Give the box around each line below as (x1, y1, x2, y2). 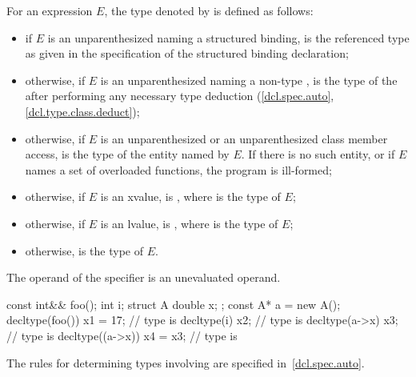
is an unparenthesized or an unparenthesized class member (100, 130, 388, 146)
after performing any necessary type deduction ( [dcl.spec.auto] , (25, 87, 334, 104)
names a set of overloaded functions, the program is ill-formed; (25, 161, 332, 178)
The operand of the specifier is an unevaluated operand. (6, 269, 281, 286)
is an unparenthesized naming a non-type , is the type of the (100, 71, 398, 88)
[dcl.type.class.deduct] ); (25, 102, 140, 119)
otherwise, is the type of (25, 242, 143, 259)
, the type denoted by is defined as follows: (104, 2, 314, 18)
